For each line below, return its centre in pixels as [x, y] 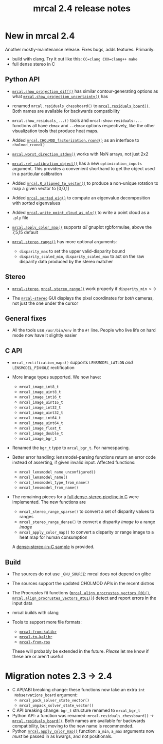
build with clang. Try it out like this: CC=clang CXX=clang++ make [75, 59]
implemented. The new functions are [49, 502]
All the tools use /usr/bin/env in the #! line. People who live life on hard [84, 330]
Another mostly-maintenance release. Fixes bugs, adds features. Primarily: [80, 49]
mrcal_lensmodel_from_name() [49, 488]
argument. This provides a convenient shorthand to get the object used [83, 168]
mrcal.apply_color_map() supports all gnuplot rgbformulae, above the [82, 227]
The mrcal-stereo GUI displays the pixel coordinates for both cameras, [83, 298]
